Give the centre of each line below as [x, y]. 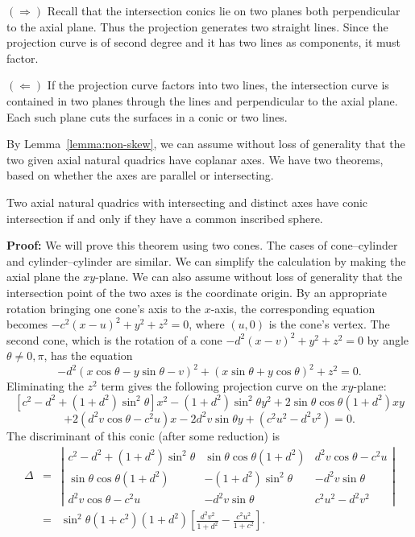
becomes [27, 324]
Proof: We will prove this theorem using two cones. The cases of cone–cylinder [202, 245]
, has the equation [88, 355]
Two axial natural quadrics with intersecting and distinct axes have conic [187, 202]
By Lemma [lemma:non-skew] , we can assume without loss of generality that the [206, 144]
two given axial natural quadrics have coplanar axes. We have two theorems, [195, 159]
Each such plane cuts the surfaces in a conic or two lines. [147, 116]
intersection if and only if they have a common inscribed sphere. [165, 218]
